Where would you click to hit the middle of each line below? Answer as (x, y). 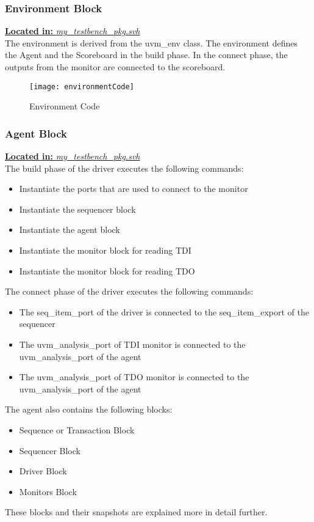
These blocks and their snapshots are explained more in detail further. (136, 512)
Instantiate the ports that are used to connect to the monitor (134, 189)
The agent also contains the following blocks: (89, 409)
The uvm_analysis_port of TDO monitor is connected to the (134, 377)
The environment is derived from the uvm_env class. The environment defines (151, 42)
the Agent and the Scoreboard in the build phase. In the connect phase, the (146, 55)
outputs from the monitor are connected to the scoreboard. (115, 67)
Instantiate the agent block (70, 230)
